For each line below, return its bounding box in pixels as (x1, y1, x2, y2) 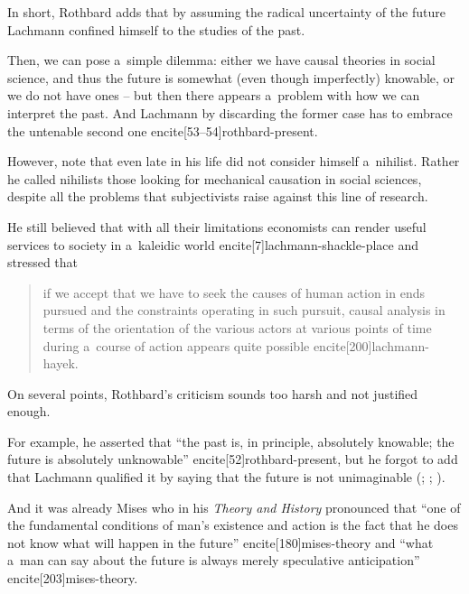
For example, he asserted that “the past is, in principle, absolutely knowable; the (7, 432, 455, 450)
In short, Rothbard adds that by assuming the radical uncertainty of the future (7, 3, 446, 21)
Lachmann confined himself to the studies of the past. (7, 20, 305, 39)
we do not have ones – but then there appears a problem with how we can (7, 86, 420, 105)
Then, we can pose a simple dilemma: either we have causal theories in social (7, 51, 436, 70)
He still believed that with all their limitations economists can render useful (7, 217, 427, 236)
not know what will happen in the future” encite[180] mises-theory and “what (7, 533, 434, 552)
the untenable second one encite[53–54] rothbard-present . (7, 121, 318, 140)
